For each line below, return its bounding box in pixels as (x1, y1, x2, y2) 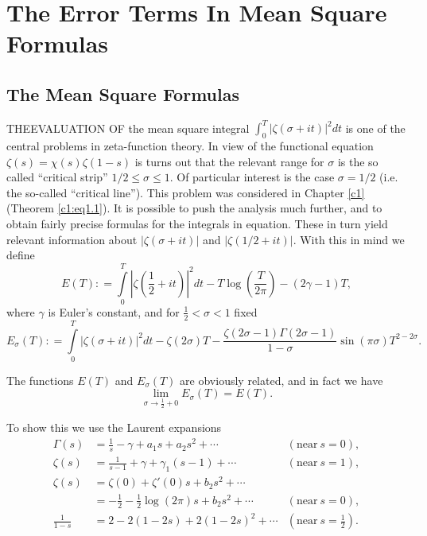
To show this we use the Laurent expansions (6, 418, 222, 435)
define (6, 247, 35, 263)
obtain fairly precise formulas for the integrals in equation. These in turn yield (6, 216, 388, 232)
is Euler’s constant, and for (48, 303, 180, 320)
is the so (337, 153, 378, 169)
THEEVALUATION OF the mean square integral (6, 119, 250, 136)
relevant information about (6, 231, 138, 247)
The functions (6, 371, 74, 388)
